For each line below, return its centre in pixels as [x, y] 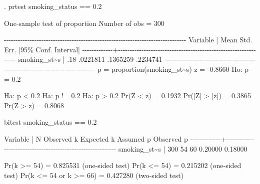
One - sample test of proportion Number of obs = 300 [84, 23]
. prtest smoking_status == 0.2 [53, 6]
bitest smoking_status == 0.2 [50, 122]
